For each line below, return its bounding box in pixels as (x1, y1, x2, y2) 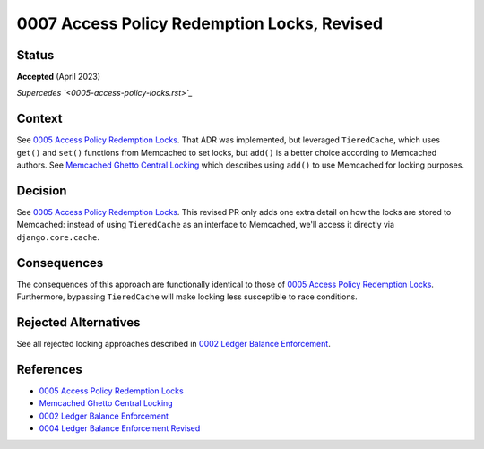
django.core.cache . (16, 231, 100, 242)
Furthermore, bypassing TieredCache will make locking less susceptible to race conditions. (16, 291, 358, 302)
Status (16, 47, 55, 63)
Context (16, 111, 63, 126)
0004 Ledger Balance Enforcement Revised (39, 423, 201, 434)
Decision (16, 183, 67, 198)
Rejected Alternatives (16, 315, 141, 330)
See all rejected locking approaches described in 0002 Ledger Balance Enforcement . (16, 339, 331, 350)
